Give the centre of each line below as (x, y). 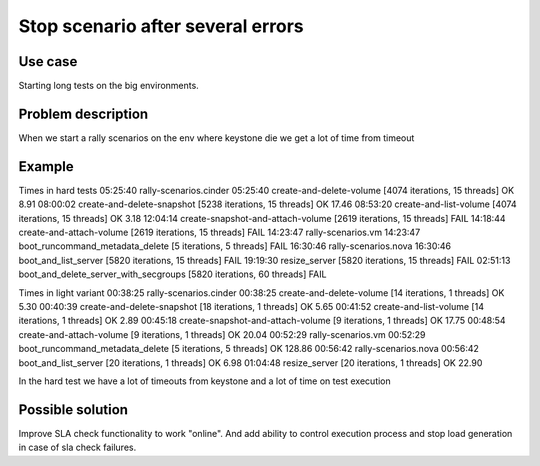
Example (46, 166)
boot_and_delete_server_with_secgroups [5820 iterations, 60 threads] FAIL (172, 274)
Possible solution (73, 409)
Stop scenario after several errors (161, 26)
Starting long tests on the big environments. (108, 86)
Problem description (83, 113)
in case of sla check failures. (77, 447)
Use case (48, 61)
